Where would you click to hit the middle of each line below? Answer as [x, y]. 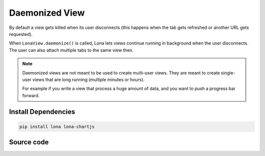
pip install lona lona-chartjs [57, 127]
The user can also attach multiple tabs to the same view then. [71, 50]
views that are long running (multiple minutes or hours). [89, 79]
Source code [29, 142]
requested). [21, 34]
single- [228, 73]
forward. [31, 95]
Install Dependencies [42, 112]
